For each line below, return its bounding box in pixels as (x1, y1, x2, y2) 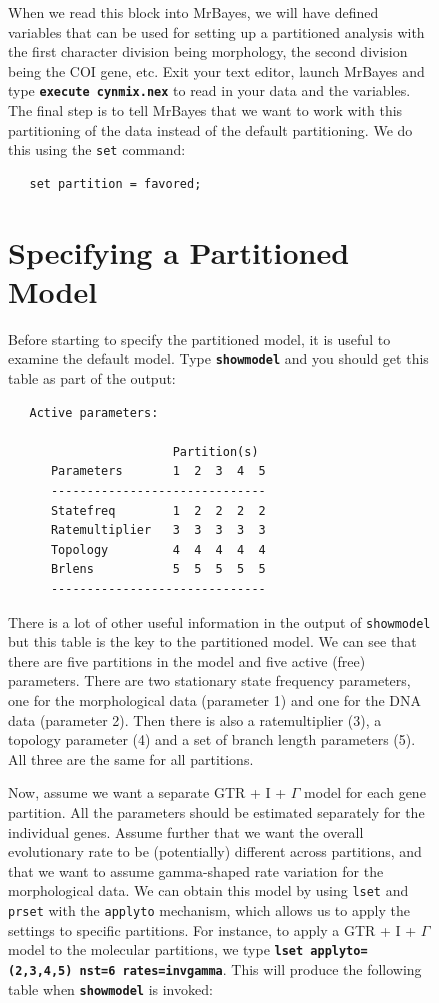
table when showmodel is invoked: (8, 978, 213, 999)
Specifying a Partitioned (8, 231, 350, 272)
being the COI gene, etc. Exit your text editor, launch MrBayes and (8, 60, 425, 81)
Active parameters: (29, 405, 159, 420)
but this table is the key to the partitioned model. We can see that (8, 631, 417, 652)
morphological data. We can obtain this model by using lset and (8, 880, 409, 901)
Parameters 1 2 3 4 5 (50, 464, 266, 479)
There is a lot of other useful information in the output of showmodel (8, 611, 431, 632)
